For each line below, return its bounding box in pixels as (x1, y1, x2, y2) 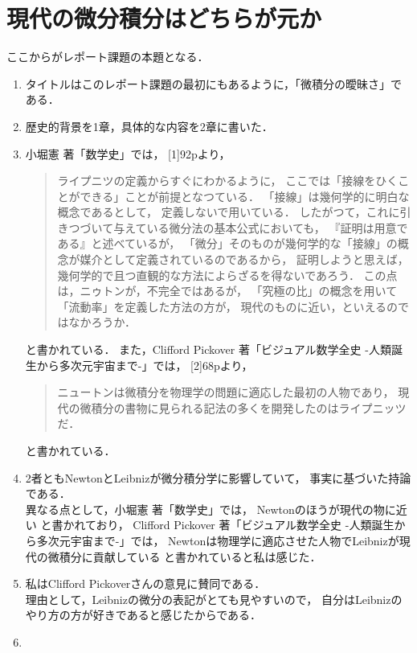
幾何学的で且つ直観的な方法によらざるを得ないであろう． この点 (57, 266, 398, 283)
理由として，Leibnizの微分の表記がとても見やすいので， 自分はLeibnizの (25, 590, 403, 607)
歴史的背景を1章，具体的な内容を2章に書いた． (25, 117, 273, 134)
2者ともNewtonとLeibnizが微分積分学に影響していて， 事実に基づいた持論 (25, 469, 411, 486)
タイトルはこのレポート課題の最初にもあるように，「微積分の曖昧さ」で (25, 75, 403, 92)
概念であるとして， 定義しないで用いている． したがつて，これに (57, 203, 400, 220)
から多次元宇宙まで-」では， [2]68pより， (36, 356, 253, 373)
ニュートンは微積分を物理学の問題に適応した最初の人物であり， (57, 384, 395, 400)
